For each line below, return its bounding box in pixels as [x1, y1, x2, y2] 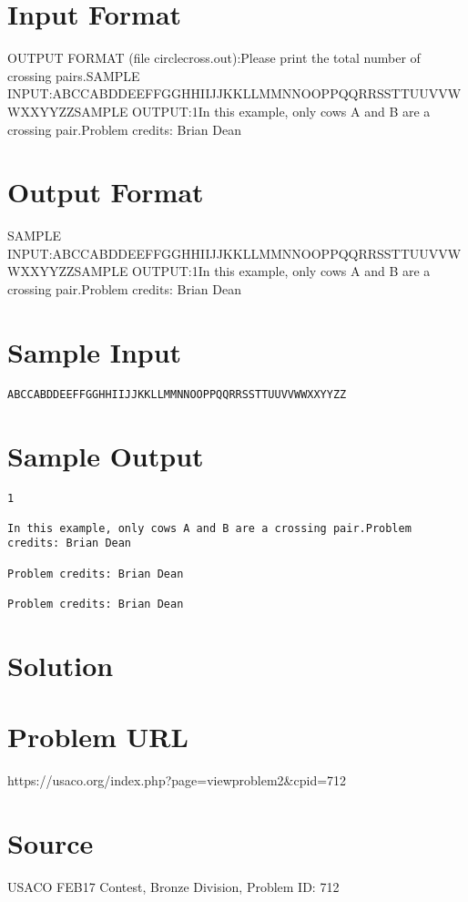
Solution [7, 646, 114, 683]
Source [7, 825, 94, 862]
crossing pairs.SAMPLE [7, 66, 140, 85]
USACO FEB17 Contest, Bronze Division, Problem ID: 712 [7, 876, 340, 896]
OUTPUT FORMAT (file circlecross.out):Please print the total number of [7, 48, 421, 67]
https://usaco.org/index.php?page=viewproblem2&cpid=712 [7, 771, 347, 790]
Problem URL [7, 718, 188, 755]
